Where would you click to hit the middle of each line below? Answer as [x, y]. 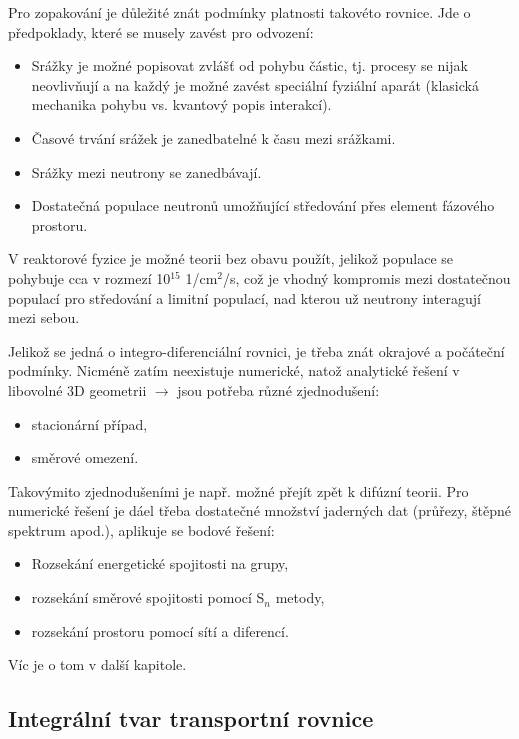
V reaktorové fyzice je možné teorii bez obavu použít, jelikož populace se [231, 258]
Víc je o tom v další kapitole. [97, 664]
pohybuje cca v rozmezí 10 [89, 277]
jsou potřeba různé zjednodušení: [278, 389]
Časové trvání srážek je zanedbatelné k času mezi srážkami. [213, 137]
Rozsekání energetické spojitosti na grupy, [160, 563]
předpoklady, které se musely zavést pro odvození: [161, 31]
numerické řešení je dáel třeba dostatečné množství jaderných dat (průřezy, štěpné [259, 510]
